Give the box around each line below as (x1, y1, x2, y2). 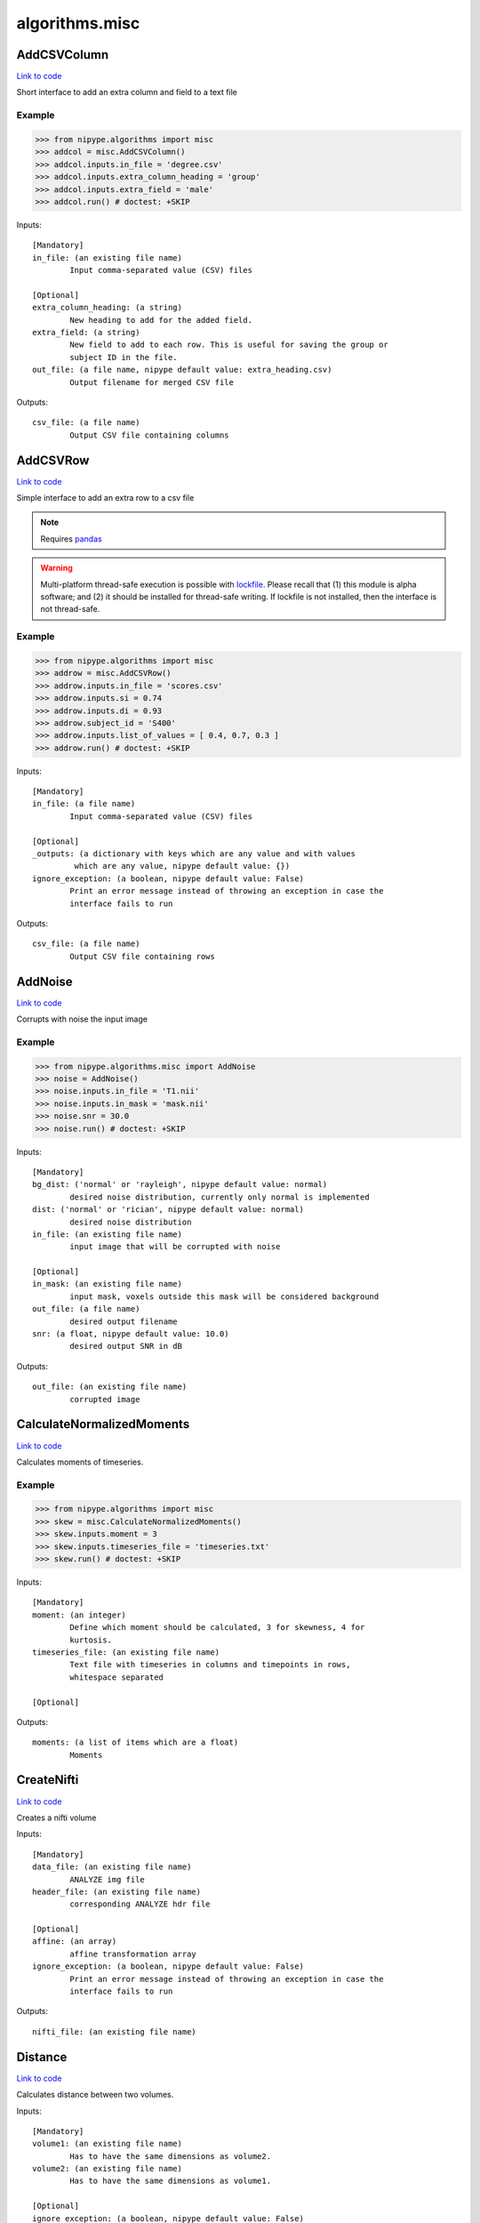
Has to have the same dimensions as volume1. (69, 2176, 271, 2187)
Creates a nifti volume (16, 1812, 97, 1823)
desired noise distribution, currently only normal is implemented (69, 1192, 370, 1202)
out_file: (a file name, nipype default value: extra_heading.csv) (32, 365, 332, 375)
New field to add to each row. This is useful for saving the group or (69, 340, 388, 350)
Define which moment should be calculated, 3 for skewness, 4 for (69, 1623, 365, 1633)
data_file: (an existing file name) (32, 1862, 192, 1872)
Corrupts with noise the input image (16, 1014, 148, 1024)
